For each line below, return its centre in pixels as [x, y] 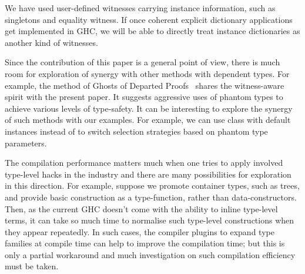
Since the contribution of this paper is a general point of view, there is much [143, 62]
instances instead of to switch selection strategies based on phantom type [136, 131]
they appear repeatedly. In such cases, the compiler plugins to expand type [140, 231]
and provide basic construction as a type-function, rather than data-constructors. [151, 197]
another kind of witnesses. [51, 42]
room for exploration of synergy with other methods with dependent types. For [147, 73]
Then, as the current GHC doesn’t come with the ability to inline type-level [141, 208]
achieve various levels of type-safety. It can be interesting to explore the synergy [149, 108]
